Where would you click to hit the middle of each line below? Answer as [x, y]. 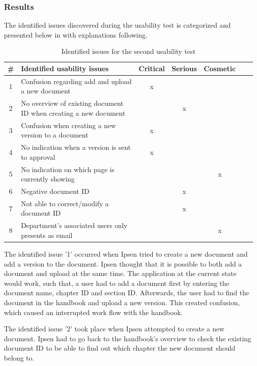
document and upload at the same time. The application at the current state [120, 273]
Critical [152, 68]
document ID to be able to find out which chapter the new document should [120, 348]
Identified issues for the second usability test [128, 51]
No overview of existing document [72, 103]
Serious [184, 68]
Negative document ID [55, 191]
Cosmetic [220, 68]
